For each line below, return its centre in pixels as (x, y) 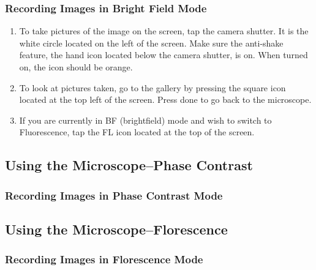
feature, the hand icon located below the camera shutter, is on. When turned (164, 55)
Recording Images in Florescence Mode (104, 259)
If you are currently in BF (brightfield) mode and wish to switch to (145, 120)
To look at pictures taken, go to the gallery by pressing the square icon (152, 87)
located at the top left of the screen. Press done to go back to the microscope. (165, 99)
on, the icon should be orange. (76, 67)
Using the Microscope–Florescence (116, 229)
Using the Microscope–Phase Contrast (129, 165)
